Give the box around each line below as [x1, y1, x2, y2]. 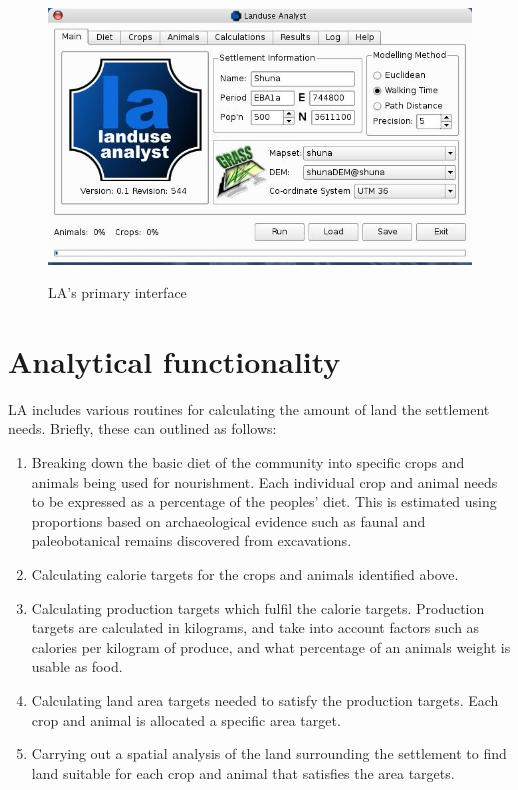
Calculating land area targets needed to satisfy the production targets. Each [31, 689, 499, 710]
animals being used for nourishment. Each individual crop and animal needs [31, 471, 498, 492]
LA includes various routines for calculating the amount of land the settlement [8, 398, 490, 419]
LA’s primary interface [48, 282, 187, 303]
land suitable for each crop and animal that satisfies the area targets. [31, 762, 455, 783]
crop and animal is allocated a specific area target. [31, 709, 341, 730]
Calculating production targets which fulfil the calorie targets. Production [31, 597, 485, 618]
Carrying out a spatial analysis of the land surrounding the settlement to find [31, 743, 507, 764]
